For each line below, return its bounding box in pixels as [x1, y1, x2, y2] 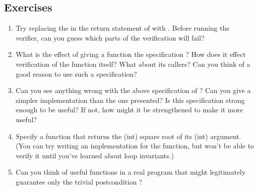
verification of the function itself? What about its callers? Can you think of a [15, 58, 251, 69]
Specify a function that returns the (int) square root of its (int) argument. [15, 131, 241, 141]
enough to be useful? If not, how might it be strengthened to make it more [15, 104, 243, 115]
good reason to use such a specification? [15, 68, 137, 79]
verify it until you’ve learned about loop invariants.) [15, 150, 174, 160]
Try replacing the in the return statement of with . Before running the [15, 23, 230, 33]
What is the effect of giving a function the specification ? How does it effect [15, 49, 246, 59]
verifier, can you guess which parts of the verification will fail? [15, 32, 204, 43]
